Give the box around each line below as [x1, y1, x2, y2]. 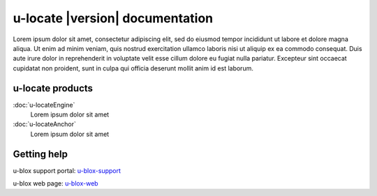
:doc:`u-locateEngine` [13, 100, 75, 109]
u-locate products [13, 82, 94, 94]
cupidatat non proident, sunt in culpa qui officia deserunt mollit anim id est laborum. [13, 63, 254, 73]
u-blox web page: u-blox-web [13, 179, 98, 188]
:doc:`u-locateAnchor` [13, 120, 77, 128]
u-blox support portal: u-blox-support [13, 166, 121, 174]
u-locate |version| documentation [13, 10, 214, 26]
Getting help [13, 148, 68, 160]
